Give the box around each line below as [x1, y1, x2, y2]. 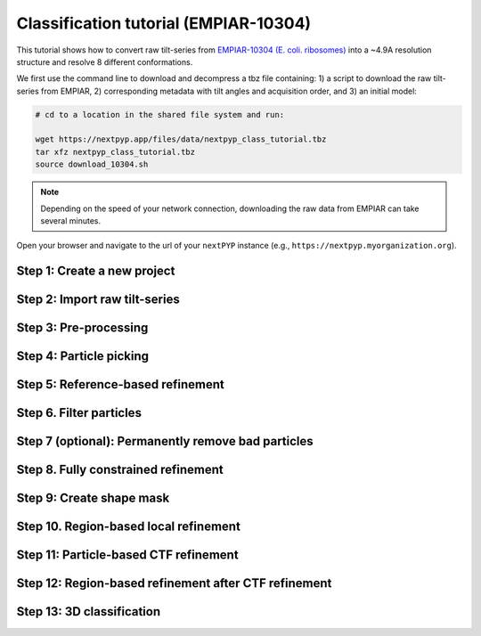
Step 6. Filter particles [16, 405, 143, 420]
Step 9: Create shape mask [16, 491, 170, 506]
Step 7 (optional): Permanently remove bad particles [16, 434, 314, 449]
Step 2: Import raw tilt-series [16, 292, 180, 307]
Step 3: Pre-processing [16, 321, 149, 336]
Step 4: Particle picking [16, 348, 150, 364]
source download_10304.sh [35, 159, 149, 169]
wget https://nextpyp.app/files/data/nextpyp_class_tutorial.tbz [35, 135, 327, 144]
